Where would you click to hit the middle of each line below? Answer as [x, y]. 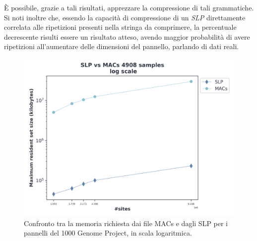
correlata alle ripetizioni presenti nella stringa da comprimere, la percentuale [120, 27]
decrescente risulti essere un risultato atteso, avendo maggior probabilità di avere [127, 36]
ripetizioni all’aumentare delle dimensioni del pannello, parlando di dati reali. [122, 46]
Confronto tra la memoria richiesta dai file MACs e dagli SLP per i [126, 223]
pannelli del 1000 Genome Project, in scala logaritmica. [108, 233]
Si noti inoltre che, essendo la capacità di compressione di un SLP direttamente [125, 17]
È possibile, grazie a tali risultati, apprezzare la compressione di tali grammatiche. [129, 7]
